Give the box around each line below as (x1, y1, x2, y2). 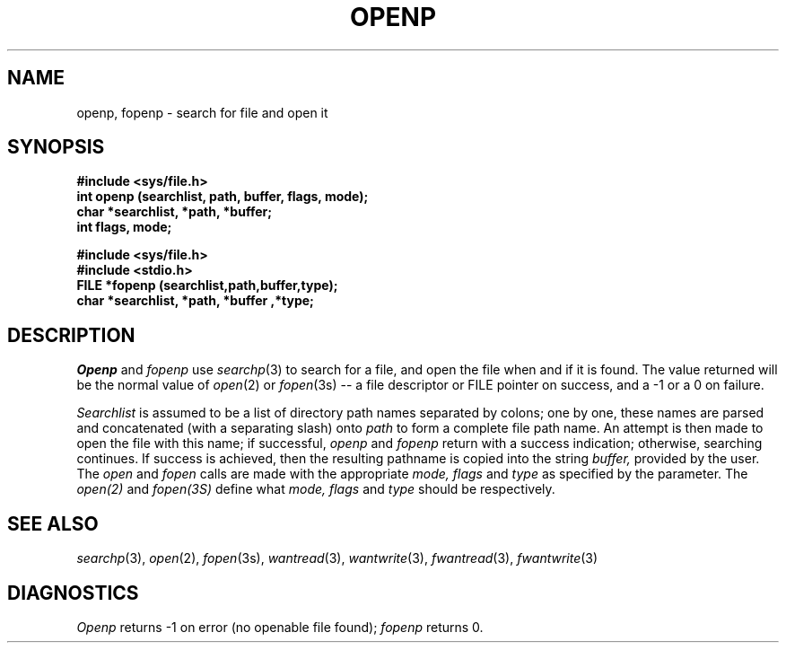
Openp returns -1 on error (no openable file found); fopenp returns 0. (76, 619, 484, 635)
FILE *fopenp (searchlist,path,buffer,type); (76, 277, 338, 294)
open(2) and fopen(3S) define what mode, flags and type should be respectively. (76, 481, 555, 497)
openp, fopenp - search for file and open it (76, 104, 328, 120)
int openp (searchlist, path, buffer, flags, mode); (76, 189, 369, 205)
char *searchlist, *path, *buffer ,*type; (76, 293, 314, 309)
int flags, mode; (76, 219, 172, 235)
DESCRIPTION (7, 323, 135, 347)
